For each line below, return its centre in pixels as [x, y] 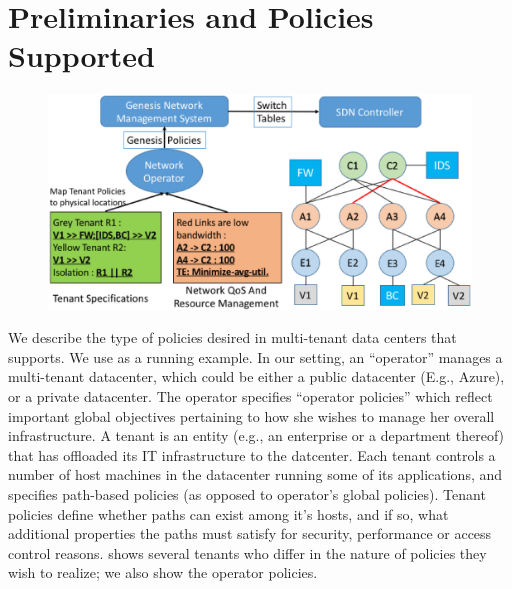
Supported [82, 55]
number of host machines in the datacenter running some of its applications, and [255, 474]
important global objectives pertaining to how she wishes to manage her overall [251, 415]
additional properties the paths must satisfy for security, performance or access [250, 533]
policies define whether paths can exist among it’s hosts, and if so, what [228, 513]
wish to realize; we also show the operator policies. [163, 572]
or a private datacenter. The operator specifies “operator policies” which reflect [250, 396]
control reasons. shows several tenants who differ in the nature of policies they [247, 552]
